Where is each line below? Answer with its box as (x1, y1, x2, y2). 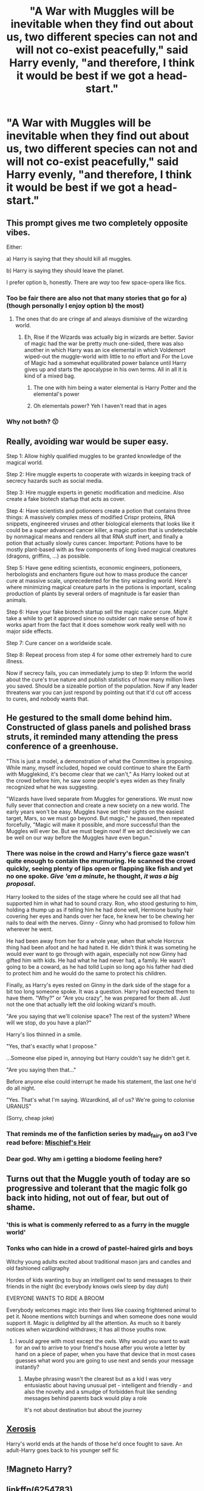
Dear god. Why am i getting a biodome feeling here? (6, 1155, 163, 1163)
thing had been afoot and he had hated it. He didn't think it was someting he (6, 944, 196, 951)
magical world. (6, 459, 44, 466)
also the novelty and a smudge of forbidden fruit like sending (24, 1388, 177, 1395)
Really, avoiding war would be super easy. (6, 436, 169, 446)
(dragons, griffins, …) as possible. (6, 552, 91, 560)
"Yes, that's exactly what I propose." (6, 1043, 97, 1050)
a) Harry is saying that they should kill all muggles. (6, 255, 132, 262)
